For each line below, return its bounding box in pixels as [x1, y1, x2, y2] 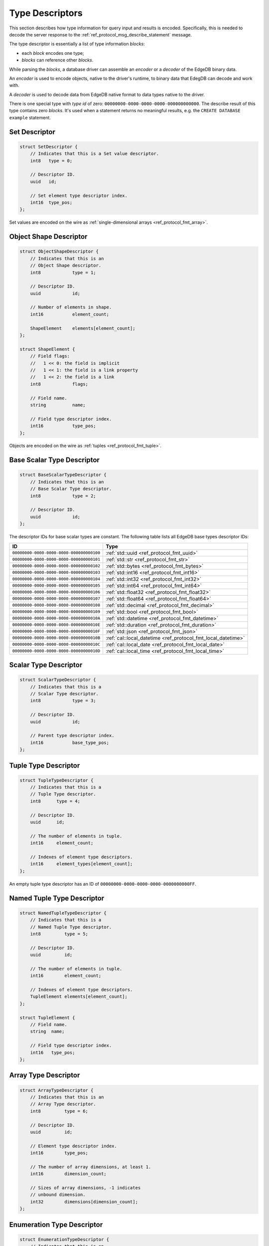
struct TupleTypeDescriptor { [19, 778, 94, 783]
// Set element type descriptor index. [30, 192, 128, 198]
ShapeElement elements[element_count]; [30, 325, 135, 331]
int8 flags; [30, 381, 88, 387]
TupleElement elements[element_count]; [30, 994, 128, 999]
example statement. [9, 115, 51, 121]
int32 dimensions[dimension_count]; [30, 1199, 138, 1205]
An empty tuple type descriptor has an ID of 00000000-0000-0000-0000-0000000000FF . [9, 881, 196, 887]
